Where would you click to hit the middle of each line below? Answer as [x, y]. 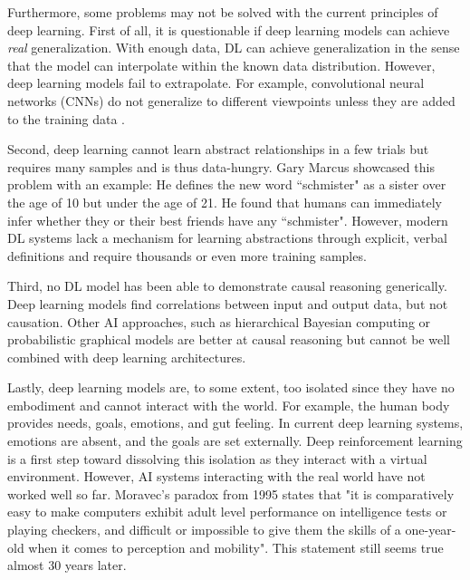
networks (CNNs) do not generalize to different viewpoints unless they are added [231, 100]
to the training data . [66, 118]
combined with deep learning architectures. [127, 357]
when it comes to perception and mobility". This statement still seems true [236, 547]
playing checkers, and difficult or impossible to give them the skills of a [204, 530]
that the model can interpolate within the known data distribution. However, [221, 65]
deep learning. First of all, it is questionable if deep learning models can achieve [229, 29]
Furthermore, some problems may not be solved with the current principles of [223, 12]
